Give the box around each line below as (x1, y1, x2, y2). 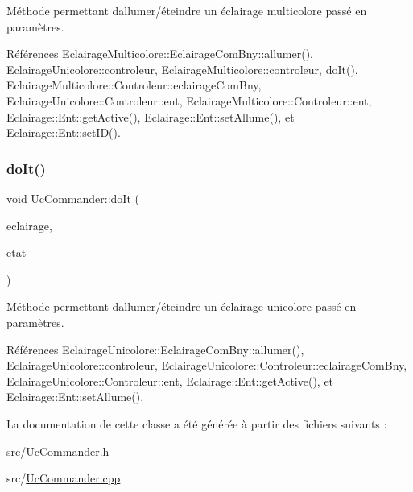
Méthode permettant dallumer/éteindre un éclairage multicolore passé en (6, 2, 367, 19)
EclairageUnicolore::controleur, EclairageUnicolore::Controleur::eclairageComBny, (6, 357, 407, 374)
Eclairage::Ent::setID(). (6, 124, 121, 141)
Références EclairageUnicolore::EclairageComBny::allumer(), (6, 341, 304, 358)
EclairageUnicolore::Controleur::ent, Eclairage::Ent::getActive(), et (6, 372, 334, 389)
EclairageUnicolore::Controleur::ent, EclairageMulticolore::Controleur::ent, (6, 92, 372, 109)
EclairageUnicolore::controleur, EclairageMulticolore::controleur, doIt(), (6, 60, 358, 77)
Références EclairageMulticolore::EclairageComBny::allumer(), (6, 45, 314, 62)
